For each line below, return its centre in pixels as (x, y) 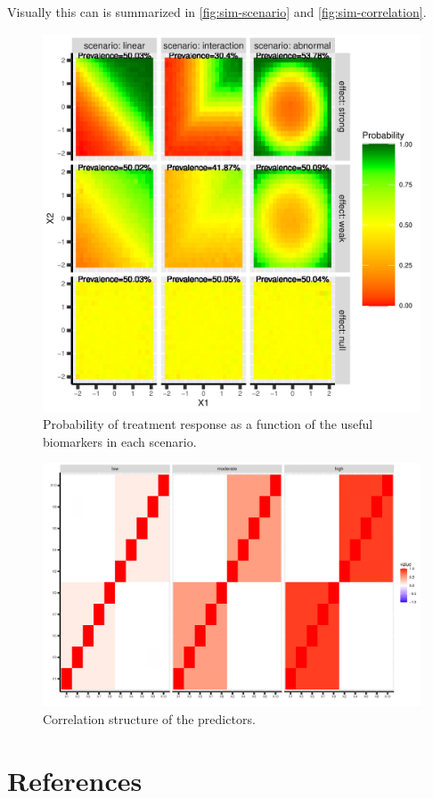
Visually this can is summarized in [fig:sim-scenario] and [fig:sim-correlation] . (217, 12)
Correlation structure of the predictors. (149, 718)
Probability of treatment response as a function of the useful (208, 424)
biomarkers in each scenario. (120, 441)
